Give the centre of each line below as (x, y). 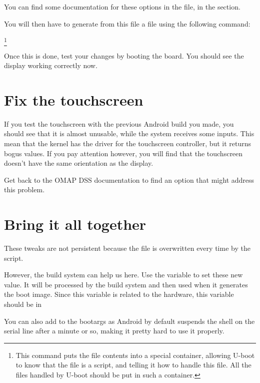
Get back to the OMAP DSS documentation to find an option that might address (129, 179)
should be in (23, 304)
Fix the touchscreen (74, 99)
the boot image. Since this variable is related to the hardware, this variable (119, 294)
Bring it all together (75, 224)
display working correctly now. (51, 65)
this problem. (24, 189)
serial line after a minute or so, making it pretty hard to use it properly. (114, 331)
